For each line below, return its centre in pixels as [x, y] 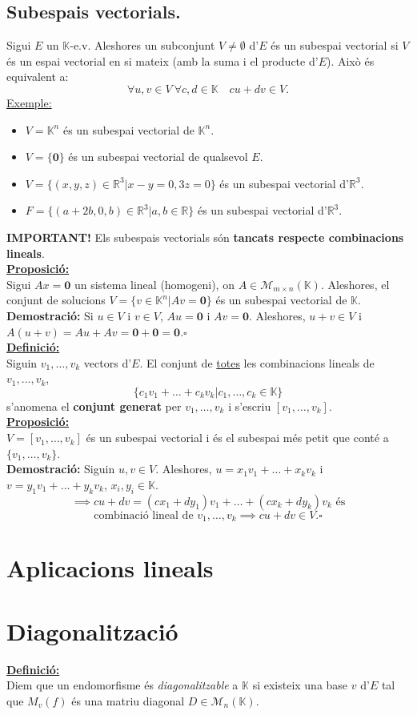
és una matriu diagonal [128, 700]
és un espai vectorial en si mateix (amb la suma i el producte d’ [162, 60]
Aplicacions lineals [110, 568]
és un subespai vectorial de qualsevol [158, 157]
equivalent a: [38, 76]
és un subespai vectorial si [335, 45]
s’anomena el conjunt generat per [94, 406]
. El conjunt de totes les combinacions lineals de [257, 362]
